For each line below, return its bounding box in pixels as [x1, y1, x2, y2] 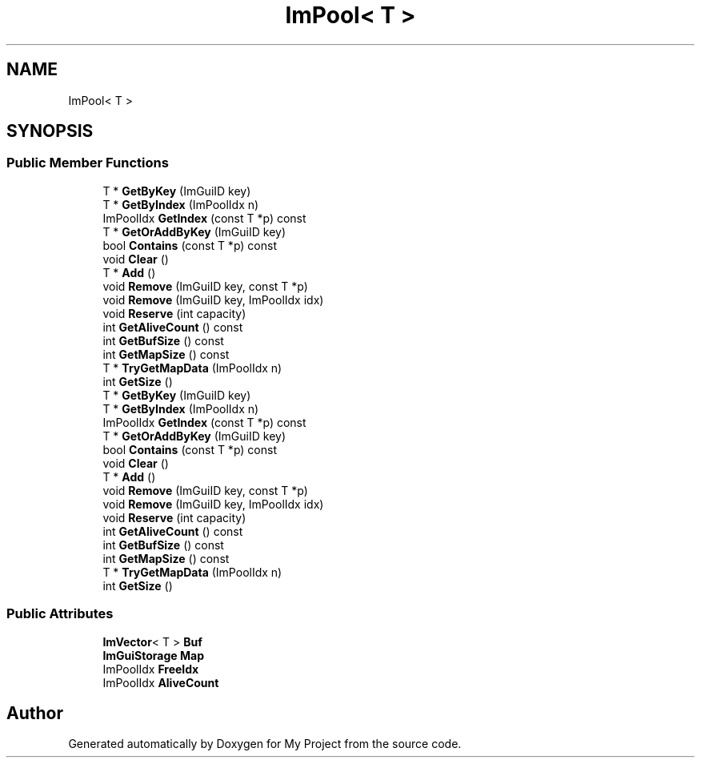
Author [6, 702, 63, 723]
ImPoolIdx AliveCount [102, 675, 219, 690]
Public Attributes [6, 605, 114, 622]
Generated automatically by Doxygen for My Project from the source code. [68, 737, 462, 751]
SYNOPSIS [6, 121, 94, 142]
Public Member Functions [6, 155, 169, 171]
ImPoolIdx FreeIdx [102, 661, 199, 676]
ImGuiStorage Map [102, 648, 204, 662]
